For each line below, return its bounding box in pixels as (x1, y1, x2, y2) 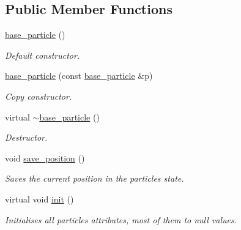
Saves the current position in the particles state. (5, 172, 184, 185)
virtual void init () (5, 192, 74, 205)
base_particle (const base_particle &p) (5, 69, 153, 82)
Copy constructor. (5, 89, 72, 102)
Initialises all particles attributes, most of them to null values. (5, 213, 237, 226)
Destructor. (5, 131, 48, 144)
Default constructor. (5, 48, 80, 61)
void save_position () (5, 151, 85, 164)
